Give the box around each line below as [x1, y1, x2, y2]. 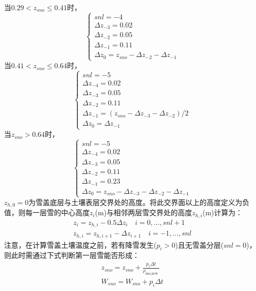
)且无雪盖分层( [175, 239, 224, 250]
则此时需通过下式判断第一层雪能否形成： [4, 250, 139, 260]
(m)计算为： [202, 207, 243, 218]
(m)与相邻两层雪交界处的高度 [95, 207, 192, 218]
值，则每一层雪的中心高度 [4, 207, 90, 218]
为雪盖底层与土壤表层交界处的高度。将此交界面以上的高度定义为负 [28, 196, 249, 207]
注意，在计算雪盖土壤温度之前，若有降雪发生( [4, 239, 157, 250]
